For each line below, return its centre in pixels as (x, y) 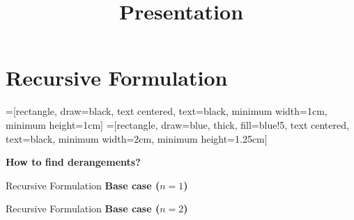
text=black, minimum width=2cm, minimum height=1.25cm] (137, 138)
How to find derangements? (73, 162)
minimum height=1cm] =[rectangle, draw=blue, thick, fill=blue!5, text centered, (177, 124)
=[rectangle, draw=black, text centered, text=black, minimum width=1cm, (167, 111)
